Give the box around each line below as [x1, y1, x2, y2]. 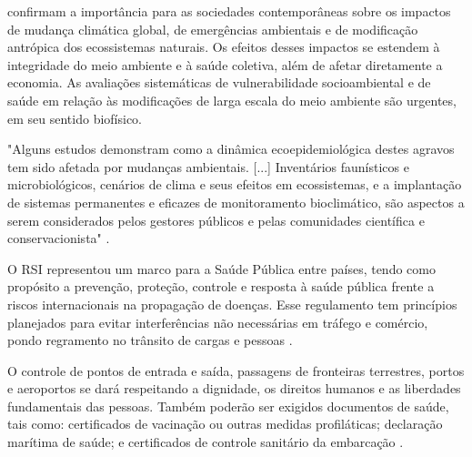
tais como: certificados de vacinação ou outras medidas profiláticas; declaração [7, 414, 443, 433]
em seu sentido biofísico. [7, 108, 142, 127]
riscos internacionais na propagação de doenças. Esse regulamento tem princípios [7, 294, 457, 313]
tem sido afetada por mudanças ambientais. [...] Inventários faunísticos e [7, 157, 409, 176]
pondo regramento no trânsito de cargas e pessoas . [7, 330, 293, 350]
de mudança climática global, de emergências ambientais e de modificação [7, 19, 418, 38]
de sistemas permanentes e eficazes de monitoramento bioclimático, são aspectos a [7, 192, 465, 211]
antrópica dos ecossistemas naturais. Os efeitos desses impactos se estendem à [7, 37, 440, 56]
